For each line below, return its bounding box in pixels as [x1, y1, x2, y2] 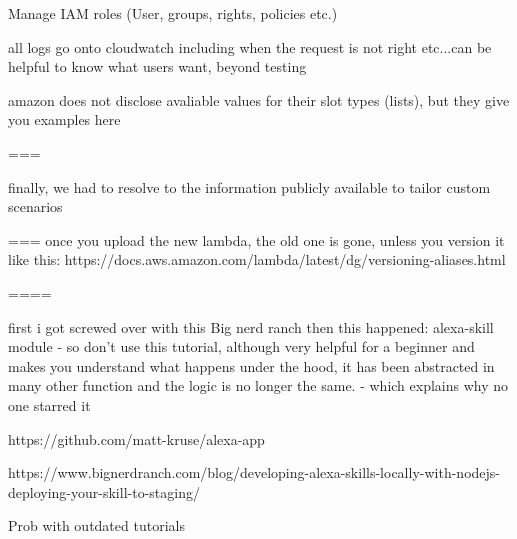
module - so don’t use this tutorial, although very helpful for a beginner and [8, 336, 475, 357]
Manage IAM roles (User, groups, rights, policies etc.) [8, 3, 338, 23]
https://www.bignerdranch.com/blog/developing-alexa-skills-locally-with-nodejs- [8, 462, 500, 483]
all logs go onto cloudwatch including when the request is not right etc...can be [8, 36, 492, 57]
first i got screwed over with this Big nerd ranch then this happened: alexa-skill [8, 316, 494, 337]
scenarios [8, 196, 63, 217]
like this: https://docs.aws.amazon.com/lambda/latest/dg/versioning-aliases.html [8, 249, 506, 270]
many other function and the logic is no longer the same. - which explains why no [8, 375, 509, 396]
